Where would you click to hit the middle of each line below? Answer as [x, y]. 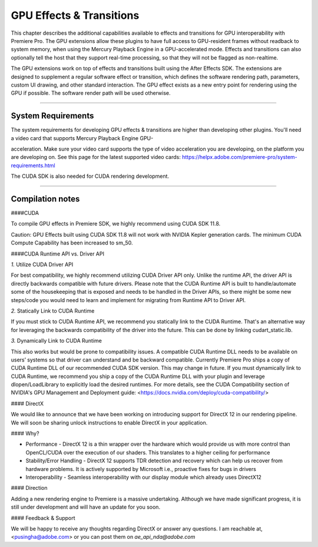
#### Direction [29, 488]
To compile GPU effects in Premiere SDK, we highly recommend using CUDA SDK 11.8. [116, 224]
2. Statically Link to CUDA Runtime [53, 311]
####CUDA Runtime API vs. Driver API [57, 254]
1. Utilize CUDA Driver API [42, 264]
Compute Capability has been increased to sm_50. [72, 243]
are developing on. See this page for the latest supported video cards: [96, 157]
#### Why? [25, 433]
